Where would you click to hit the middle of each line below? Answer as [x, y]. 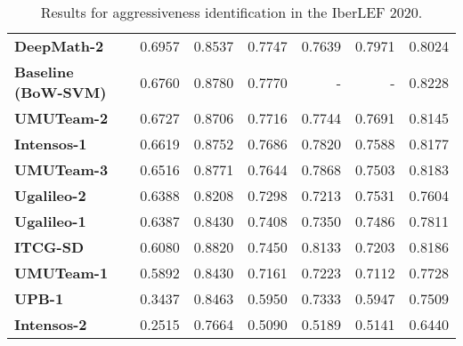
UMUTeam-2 [61, 118]
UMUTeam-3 [61, 169]
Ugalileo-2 [50, 195]
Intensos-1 [51, 144]
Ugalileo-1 [50, 221]
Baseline [44, 72]
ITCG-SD [49, 247]
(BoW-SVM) [61, 92]
